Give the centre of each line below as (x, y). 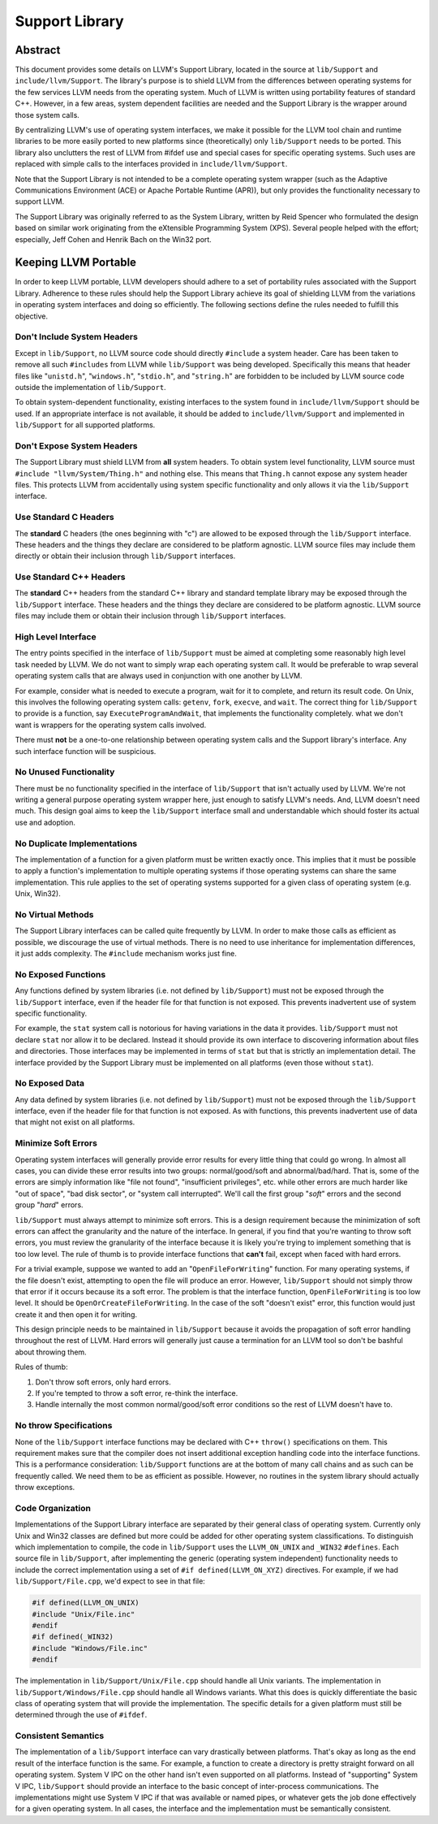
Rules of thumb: (41, 1367)
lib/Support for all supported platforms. (85, 425)
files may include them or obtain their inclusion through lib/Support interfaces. (150, 616)
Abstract (38, 50)
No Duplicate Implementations (76, 843)
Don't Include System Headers (76, 337)
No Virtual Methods (54, 914)
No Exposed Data (50, 1083)
